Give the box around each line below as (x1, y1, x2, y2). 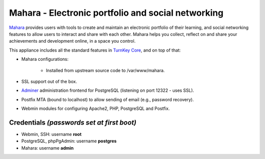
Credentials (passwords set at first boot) (9, 118, 137, 127)
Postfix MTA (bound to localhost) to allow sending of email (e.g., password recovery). (21, 96, 194, 103)
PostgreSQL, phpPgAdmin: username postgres (21, 138, 117, 144)
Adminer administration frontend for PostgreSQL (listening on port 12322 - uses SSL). (21, 87, 194, 93)
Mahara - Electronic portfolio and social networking (9, 7, 224, 18)
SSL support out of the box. (21, 79, 78, 84)
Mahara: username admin (21, 145, 74, 151)
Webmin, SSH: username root (21, 131, 82, 137)
